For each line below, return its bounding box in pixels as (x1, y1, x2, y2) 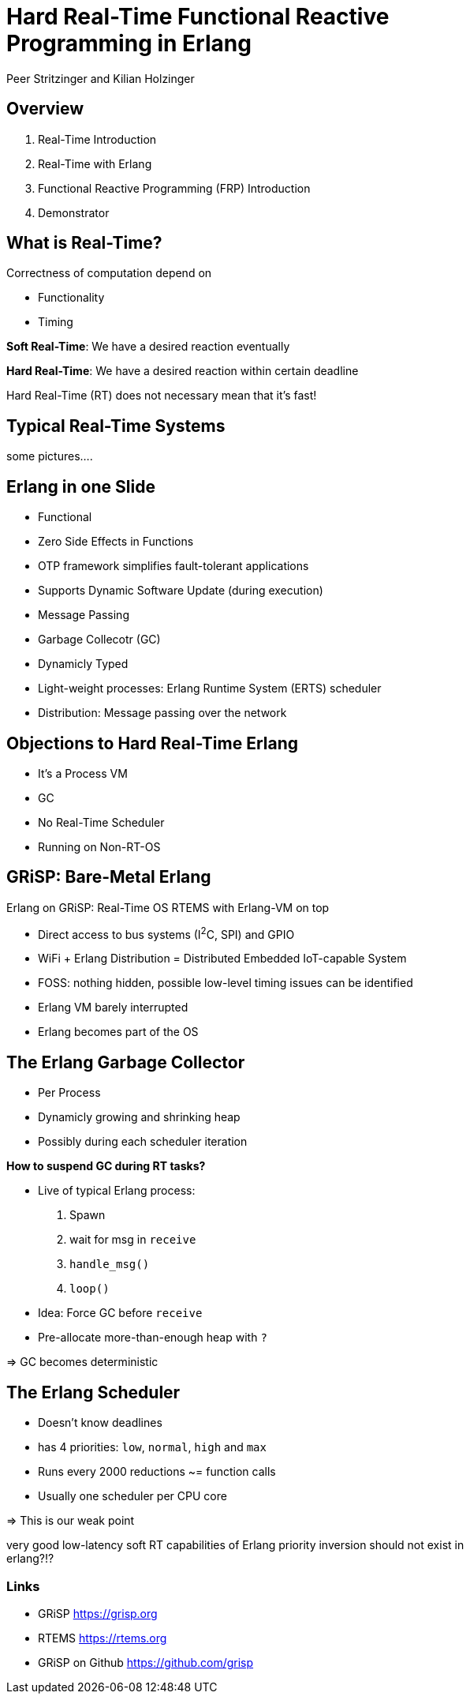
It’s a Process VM (38, 766, 128, 780)
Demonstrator (38, 205, 110, 220)
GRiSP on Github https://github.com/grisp (38, 1655, 254, 1669)
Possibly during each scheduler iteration (38, 1135, 248, 1149)
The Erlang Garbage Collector (6, 1052, 245, 1072)
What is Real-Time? (6, 233, 162, 253)
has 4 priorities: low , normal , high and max (38, 1440, 267, 1454)
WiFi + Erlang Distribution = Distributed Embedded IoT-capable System (38, 951, 407, 966)
